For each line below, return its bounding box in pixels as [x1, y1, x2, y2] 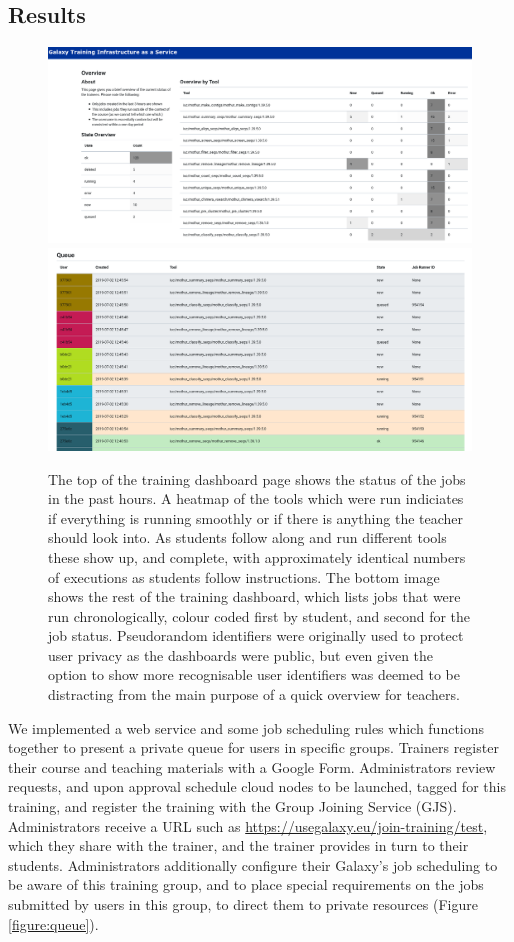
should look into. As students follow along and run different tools [48, 527, 447, 548]
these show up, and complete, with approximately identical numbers [48, 546, 466, 567]
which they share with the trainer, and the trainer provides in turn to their [8, 835, 469, 856]
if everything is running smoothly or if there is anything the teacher [48, 507, 464, 528]
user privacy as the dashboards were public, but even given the [48, 644, 434, 665]
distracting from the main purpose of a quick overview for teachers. [48, 684, 460, 705]
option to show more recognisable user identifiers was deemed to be [48, 664, 460, 685]
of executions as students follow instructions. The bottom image [48, 566, 440, 587]
